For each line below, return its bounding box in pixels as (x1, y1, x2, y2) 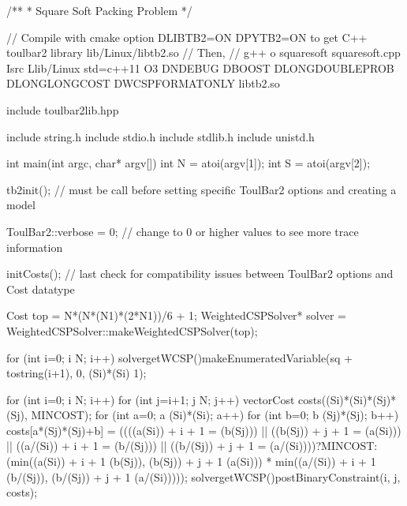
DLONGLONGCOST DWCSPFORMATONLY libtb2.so (6, 75, 280, 92)
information (6, 238, 63, 255)
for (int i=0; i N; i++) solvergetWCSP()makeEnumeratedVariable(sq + (6, 349, 353, 365)
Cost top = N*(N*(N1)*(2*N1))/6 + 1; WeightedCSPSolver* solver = (6, 307, 346, 324)
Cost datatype (6, 280, 75, 297)
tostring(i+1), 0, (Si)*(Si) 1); (6, 365, 147, 381)
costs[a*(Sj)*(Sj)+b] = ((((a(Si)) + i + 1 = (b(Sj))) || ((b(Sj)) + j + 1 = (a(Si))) (6, 422, 401, 438)
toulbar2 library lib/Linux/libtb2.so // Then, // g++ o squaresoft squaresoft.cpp (6, 44, 401, 61)
